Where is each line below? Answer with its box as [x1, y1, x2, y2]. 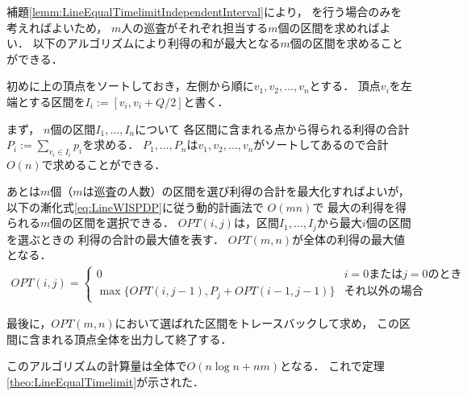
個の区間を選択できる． [50, 214, 175, 231]
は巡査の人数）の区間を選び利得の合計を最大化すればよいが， [82, 183, 410, 200]
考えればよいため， [6, 19, 108, 35]
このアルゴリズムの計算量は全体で [6, 357, 187, 374]
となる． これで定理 [280, 357, 385, 374]
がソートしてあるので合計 [253, 136, 389, 153]
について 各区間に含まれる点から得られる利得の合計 [135, 120, 410, 137]
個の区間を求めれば [277, 19, 380, 35]
